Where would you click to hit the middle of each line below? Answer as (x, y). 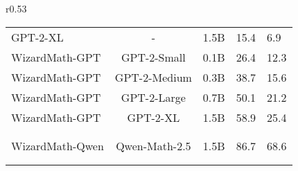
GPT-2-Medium (153, 77)
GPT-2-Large (153, 97)
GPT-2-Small (153, 57)
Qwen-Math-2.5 (154, 145)
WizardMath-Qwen (58, 145)
